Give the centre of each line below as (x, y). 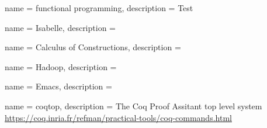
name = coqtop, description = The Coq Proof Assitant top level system (133, 105)
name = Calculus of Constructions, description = (93, 47)
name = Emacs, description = (58, 86)
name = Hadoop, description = (61, 66)
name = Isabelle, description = (60, 27)
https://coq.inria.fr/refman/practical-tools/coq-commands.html (118, 117)
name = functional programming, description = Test (99, 8)
